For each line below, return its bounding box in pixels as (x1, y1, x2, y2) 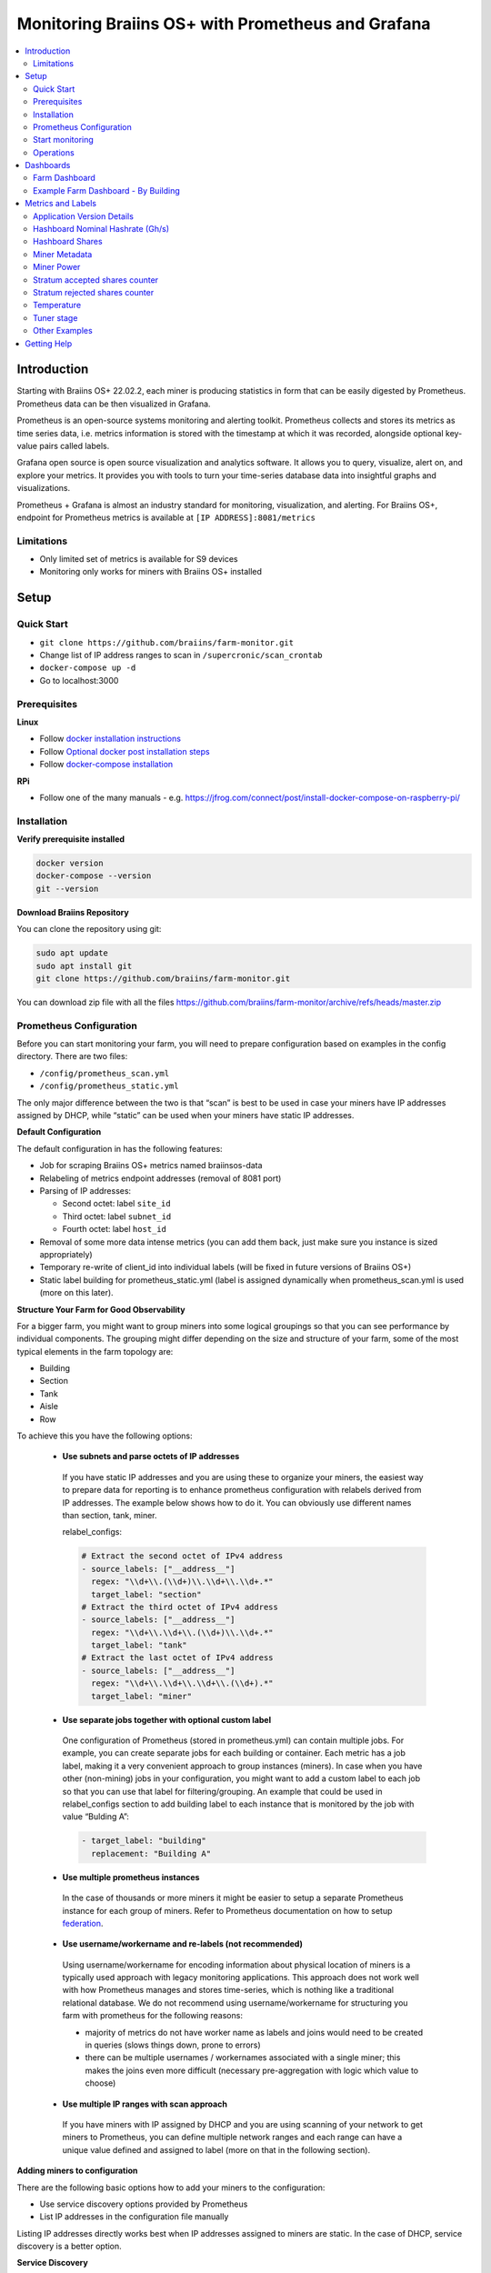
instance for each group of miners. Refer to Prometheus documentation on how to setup (62, 1905, 393, 1916)
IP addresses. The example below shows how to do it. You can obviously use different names (62, 1497, 412, 1508)
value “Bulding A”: (62, 1811, 129, 1822)
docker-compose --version (35, 871, 152, 881)
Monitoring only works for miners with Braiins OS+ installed (39, 566, 263, 577)
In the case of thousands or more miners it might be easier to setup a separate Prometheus (62, 1892, 404, 1904)
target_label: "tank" (91, 1640, 188, 1650)
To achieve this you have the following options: (16, 1430, 193, 1441)
